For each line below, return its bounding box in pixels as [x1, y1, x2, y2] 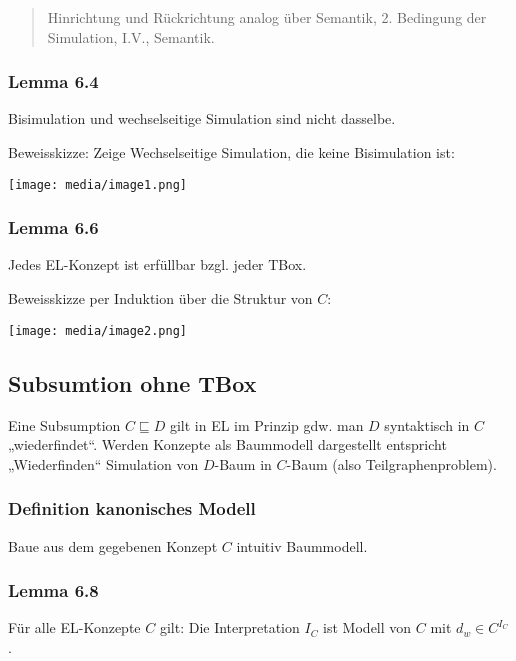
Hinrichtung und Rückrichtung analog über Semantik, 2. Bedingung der [47, 7, 487, 27]
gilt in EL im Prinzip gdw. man [169, 414, 364, 435]
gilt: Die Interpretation [159, 617, 300, 638]
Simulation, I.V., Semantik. [47, 26, 215, 47]
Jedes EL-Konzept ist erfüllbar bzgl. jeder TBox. [8, 254, 307, 275]
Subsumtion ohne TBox [8, 367, 257, 398]
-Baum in [214, 453, 272, 474]
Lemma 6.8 [8, 578, 99, 603]
